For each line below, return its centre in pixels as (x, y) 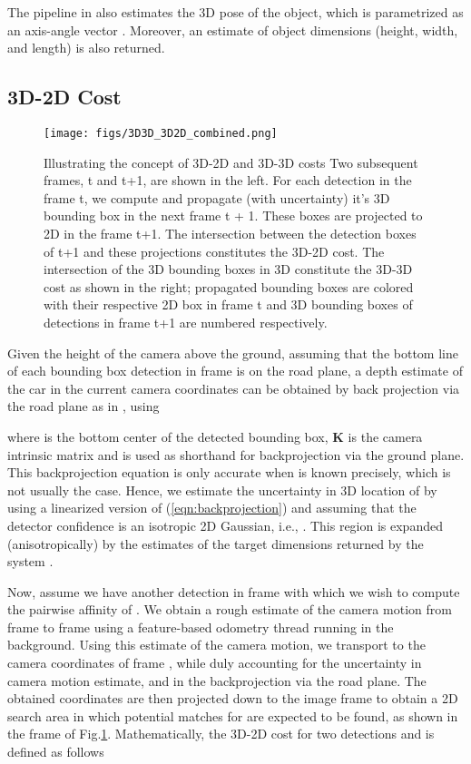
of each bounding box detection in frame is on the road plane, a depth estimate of (235, 371)
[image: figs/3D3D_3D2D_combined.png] (161, 133)
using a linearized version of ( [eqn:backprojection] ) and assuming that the (212, 508)
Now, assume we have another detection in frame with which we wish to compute (234, 591)
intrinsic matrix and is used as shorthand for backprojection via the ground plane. (236, 454)
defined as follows (56, 752)
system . (30, 561)
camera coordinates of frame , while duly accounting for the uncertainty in (215, 663)
